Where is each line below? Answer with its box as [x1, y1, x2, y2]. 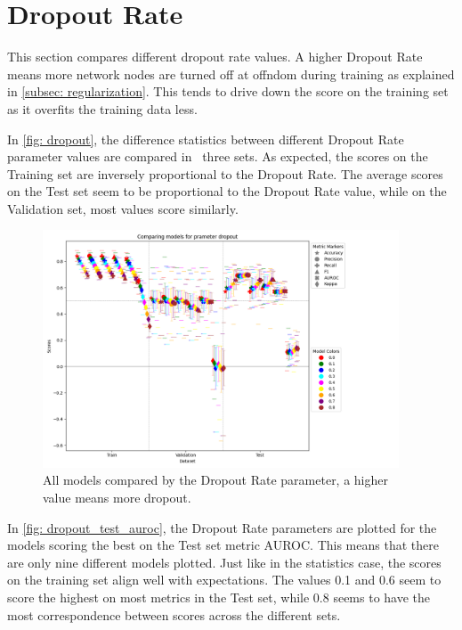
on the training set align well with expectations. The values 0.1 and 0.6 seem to [7, 570, 442, 589]
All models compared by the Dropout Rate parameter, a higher [43, 470, 388, 489]
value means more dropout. [43, 488, 191, 507]
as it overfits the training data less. [7, 99, 198, 118]
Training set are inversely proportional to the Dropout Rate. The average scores [7, 164, 443, 183]
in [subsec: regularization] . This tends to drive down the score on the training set [7, 82, 449, 101]
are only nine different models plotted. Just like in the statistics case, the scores [7, 552, 442, 571]
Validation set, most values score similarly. [7, 199, 239, 217]
